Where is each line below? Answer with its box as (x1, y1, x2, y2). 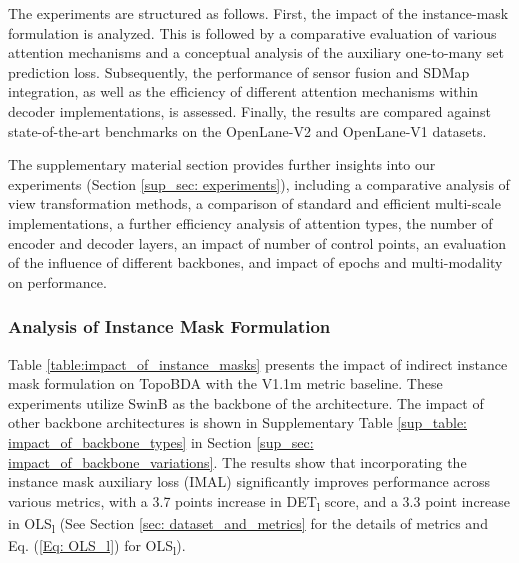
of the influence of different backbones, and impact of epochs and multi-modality (8, 252, 503, 273)
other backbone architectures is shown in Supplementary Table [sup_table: (8, 412, 468, 433)
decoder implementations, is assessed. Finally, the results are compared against (8, 100, 491, 121)
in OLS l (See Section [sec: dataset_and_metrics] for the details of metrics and (8, 512, 488, 536)
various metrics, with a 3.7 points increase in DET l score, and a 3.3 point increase (8, 490, 511, 514)
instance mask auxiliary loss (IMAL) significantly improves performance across (8, 471, 491, 492)
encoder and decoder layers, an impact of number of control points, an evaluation (8, 232, 507, 253)
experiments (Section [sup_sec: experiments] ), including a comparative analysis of (8, 173, 510, 194)
